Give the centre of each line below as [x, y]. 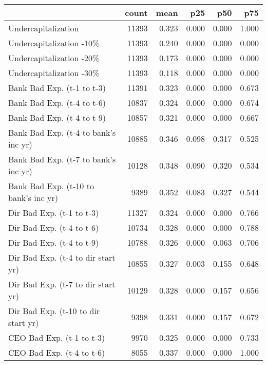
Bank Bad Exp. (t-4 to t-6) [57, 103]
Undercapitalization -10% [54, 43]
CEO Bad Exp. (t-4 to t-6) [57, 352]
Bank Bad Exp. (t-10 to [51, 186]
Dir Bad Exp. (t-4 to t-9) [54, 242]
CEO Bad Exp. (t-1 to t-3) [57, 337]
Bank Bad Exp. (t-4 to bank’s [62, 132]
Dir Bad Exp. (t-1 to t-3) [54, 213]
